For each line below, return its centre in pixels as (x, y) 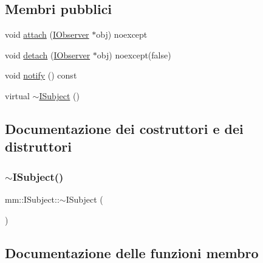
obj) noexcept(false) (134, 54)
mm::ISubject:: (32, 199)
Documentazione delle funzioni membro (132, 252)
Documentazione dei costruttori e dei (124, 128)
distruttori (38, 146)
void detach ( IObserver (48, 54)
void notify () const (41, 75)
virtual (17, 95)
